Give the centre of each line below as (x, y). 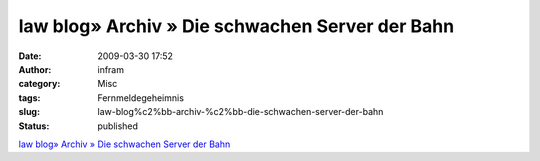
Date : (30, 56)
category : (39, 84)
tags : (29, 97)
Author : (35, 69)
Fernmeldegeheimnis (141, 97)
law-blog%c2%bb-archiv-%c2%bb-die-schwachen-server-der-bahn (240, 112)
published (118, 126)
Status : (34, 126)
